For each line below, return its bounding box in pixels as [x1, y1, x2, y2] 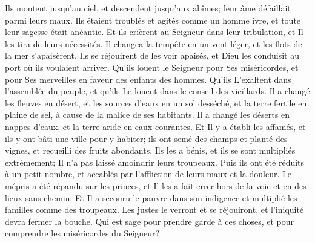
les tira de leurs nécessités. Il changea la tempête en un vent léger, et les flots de [5, 37, 302, 50]
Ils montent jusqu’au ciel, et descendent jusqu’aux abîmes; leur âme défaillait [5, 2, 291, 14]
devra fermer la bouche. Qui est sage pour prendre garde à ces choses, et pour [5, 215, 294, 227]
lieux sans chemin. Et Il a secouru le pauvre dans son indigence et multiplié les [5, 191, 297, 204]
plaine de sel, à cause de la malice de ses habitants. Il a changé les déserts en [5, 108, 290, 121]
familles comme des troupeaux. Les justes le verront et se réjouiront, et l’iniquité [5, 203, 304, 216]
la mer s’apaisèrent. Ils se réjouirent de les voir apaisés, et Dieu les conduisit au [5, 49, 299, 62]
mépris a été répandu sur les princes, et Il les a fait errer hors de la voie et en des [5, 179, 307, 192]
